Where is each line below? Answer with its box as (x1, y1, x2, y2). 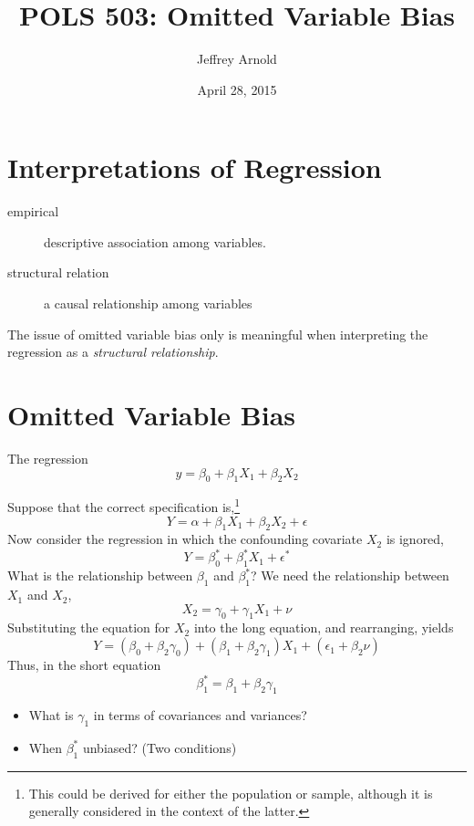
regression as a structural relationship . (7, 342, 219, 361)
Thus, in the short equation (7, 655, 161, 674)
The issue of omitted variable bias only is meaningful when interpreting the (7, 324, 428, 343)
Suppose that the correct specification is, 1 (7, 495, 241, 516)
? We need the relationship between (251, 566, 449, 585)
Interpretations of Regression (7, 149, 382, 186)
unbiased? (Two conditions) (82, 737, 237, 757)
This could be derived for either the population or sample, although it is (28, 783, 433, 802)
